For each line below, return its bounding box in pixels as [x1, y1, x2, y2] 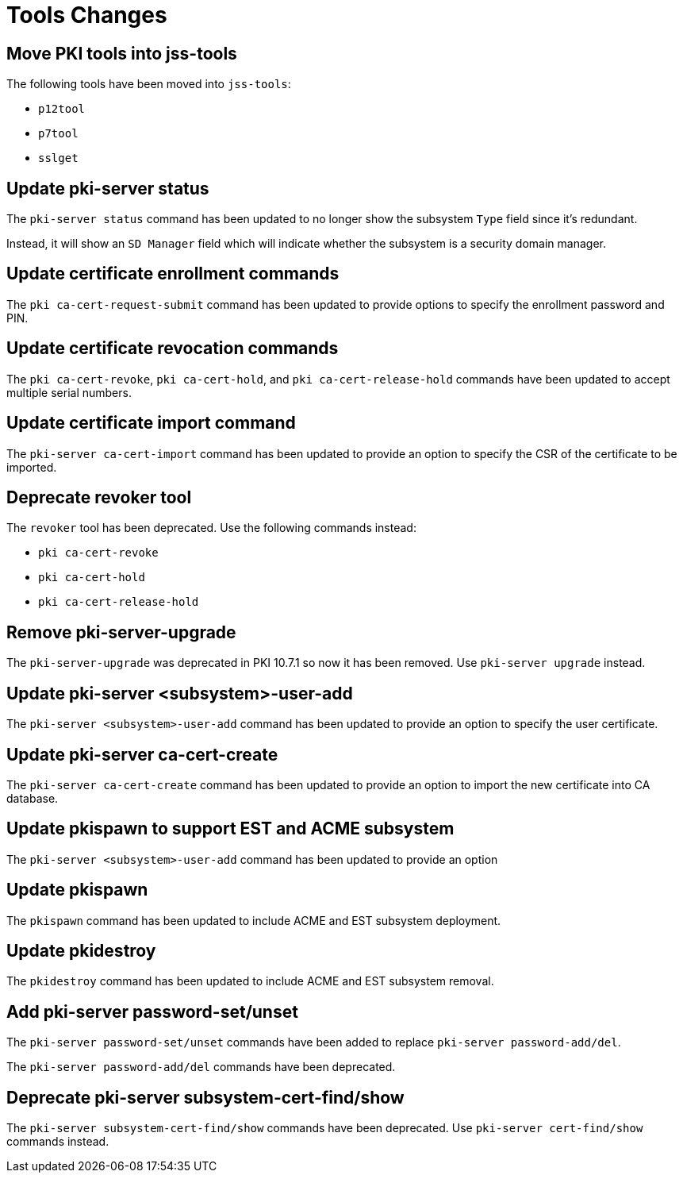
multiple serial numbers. [6, 385, 132, 399]
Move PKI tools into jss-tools [6, 43, 237, 64]
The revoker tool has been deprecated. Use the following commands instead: [6, 521, 416, 535]
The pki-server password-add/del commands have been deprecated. [6, 1060, 396, 1074]
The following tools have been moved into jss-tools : [6, 77, 291, 91]
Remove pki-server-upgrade [6, 622, 236, 642]
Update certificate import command [6, 413, 296, 433]
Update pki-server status [6, 178, 209, 198]
